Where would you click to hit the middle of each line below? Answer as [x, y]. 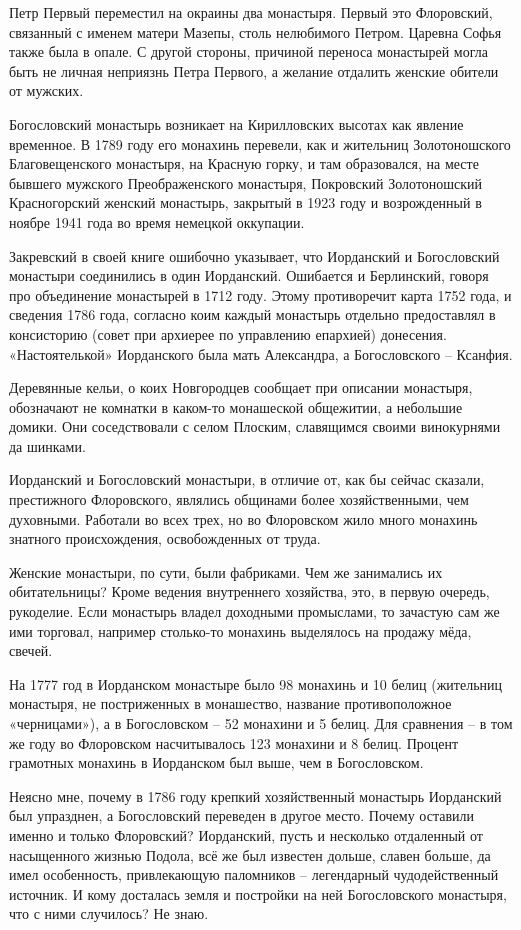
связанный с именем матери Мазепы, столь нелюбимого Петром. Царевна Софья [255, 31]
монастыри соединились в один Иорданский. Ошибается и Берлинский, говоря [249, 275]
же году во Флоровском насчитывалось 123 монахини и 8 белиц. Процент [234, 742]
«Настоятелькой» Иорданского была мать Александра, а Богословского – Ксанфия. [261, 353]
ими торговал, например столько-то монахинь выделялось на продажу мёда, [240, 630]
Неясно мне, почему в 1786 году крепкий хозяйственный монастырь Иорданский [255, 795]
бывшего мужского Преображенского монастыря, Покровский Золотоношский [246, 182]
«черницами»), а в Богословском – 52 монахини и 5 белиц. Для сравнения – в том [261, 723]
